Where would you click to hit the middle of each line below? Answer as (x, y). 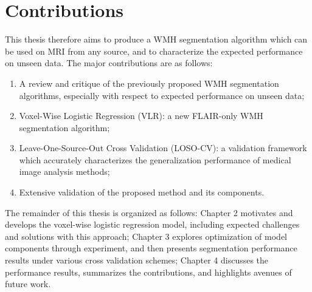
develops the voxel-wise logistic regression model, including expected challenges (152, 224)
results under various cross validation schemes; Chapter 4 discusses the (137, 260)
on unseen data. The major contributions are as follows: (109, 63)
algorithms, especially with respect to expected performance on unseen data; (162, 95)
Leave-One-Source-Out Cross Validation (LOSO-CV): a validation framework (163, 148)
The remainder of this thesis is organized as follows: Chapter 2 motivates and (149, 212)
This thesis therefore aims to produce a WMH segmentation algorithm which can (156, 39)
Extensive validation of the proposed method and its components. (142, 192)
